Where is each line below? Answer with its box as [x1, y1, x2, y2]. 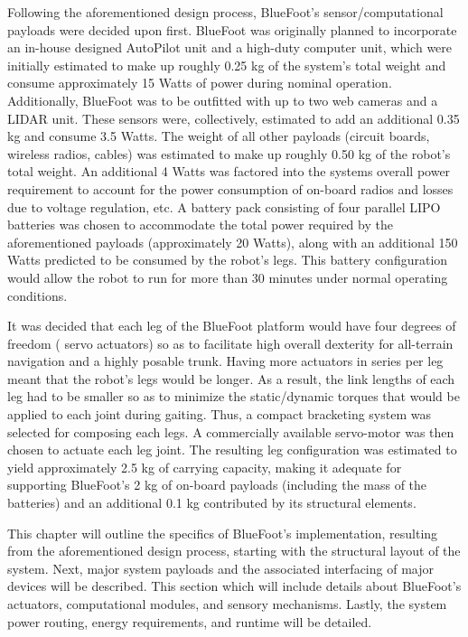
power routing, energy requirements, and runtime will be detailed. [7, 612, 372, 631]
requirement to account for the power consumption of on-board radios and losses [7, 179, 454, 198]
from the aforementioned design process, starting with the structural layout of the [7, 541, 461, 560]
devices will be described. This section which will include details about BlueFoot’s [7, 576, 462, 595]
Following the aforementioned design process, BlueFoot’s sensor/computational [7, 3, 444, 21]
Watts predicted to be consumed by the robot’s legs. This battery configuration [7, 250, 448, 269]
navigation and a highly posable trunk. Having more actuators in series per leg [7, 351, 444, 370]
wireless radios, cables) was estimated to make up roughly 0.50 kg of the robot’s [7, 144, 451, 163]
